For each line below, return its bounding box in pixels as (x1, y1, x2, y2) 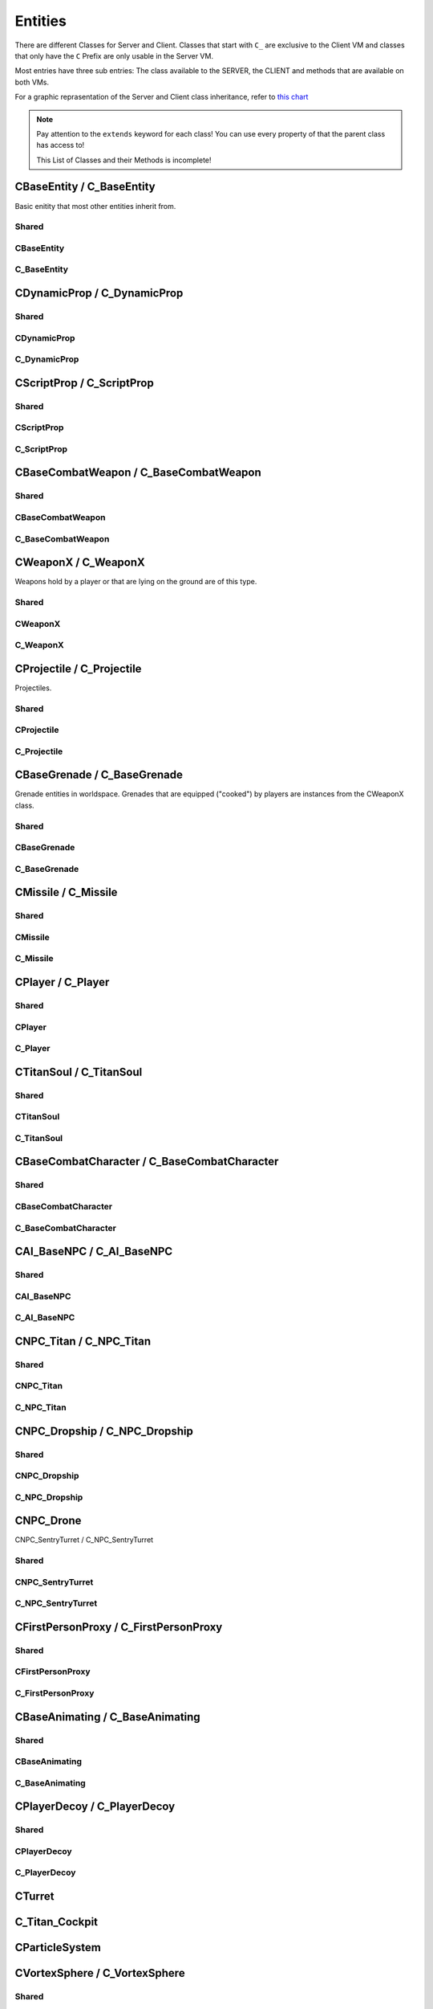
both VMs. (14, 77, 50, 87)
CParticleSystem (14, 1941, 102, 1954)
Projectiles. (14, 683, 52, 693)
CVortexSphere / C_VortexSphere (14, 1966, 185, 1980)
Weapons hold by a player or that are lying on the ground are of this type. (14, 577, 257, 587)
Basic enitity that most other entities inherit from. (14, 201, 176, 211)
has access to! (36, 141, 85, 150)
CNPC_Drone (14, 1514, 82, 1528)
